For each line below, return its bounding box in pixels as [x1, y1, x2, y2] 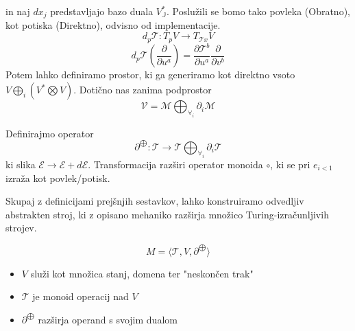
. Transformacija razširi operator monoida [88, 157, 263, 172]
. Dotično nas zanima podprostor [73, 82, 212, 97]
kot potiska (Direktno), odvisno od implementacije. [5, 18, 221, 32]
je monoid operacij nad [32, 289, 129, 304]
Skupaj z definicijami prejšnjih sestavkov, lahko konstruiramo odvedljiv [5, 194, 304, 208]
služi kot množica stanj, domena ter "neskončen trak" [30, 266, 254, 280]
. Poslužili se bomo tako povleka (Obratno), [167, 4, 350, 18]
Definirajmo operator [5, 126, 94, 140]
